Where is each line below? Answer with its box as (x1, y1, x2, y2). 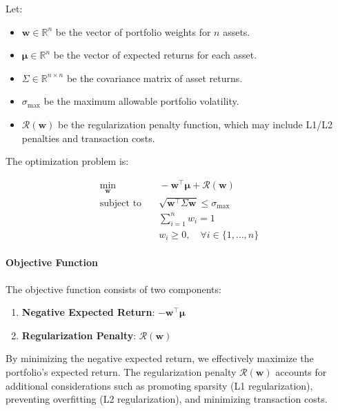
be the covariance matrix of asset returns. (66, 70, 243, 85)
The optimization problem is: (6, 154, 129, 168)
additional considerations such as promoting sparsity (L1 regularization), (6, 378, 313, 392)
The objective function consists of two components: (6, 281, 221, 296)
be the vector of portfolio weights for (55, 24, 211, 39)
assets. (223, 24, 250, 39)
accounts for (275, 364, 327, 379)
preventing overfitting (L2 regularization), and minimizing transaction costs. (6, 392, 328, 406)
